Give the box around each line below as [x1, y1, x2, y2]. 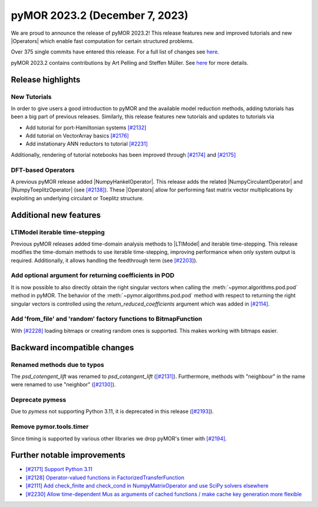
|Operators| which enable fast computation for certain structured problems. [11, 37, 194, 44]
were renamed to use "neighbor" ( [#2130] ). [11, 381, 116, 388]
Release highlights [11, 74, 81, 85]
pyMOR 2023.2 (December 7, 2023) [11, 9, 188, 22]
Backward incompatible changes [11, 342, 134, 353]
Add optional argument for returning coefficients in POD [11, 271, 175, 280]
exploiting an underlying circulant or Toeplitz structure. [11, 194, 144, 201]
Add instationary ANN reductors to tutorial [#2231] [25, 140, 148, 147]
